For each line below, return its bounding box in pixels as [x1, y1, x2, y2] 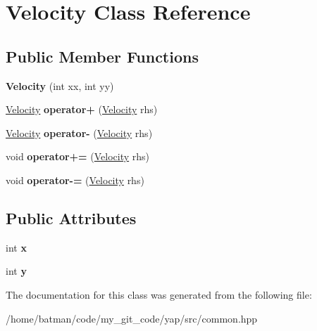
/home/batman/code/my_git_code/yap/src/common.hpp [6, 311, 258, 325]
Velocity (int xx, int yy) [6, 78, 114, 93]
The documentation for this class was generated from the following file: [6, 287, 312, 301]
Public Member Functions [6, 45, 199, 67]
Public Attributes [6, 207, 137, 228]
